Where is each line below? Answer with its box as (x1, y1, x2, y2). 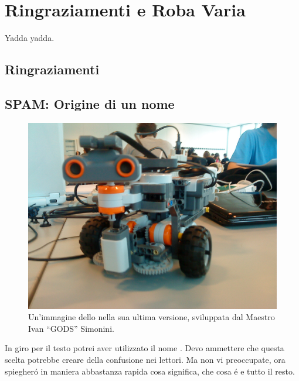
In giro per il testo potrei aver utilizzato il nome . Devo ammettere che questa (5, 342, 284, 354)
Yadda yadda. (5, 32, 55, 44)
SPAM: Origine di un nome (5, 94, 175, 112)
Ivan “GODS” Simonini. (28, 322, 114, 334)
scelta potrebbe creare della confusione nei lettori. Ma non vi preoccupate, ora (5, 353, 286, 366)
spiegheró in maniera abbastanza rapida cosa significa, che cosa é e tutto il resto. (5, 365, 295, 377)
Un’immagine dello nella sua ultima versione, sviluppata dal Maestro (28, 311, 275, 323)
